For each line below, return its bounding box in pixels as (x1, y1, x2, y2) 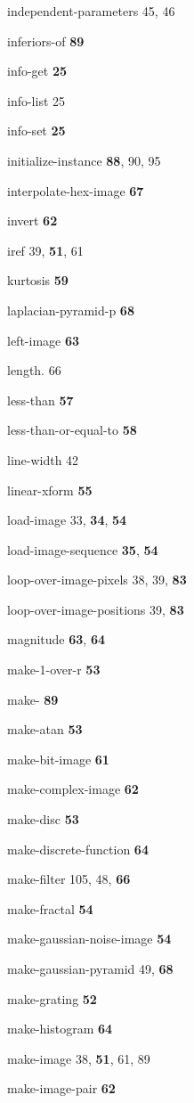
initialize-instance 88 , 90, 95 (7, 151, 161, 169)
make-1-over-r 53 (7, 660, 101, 679)
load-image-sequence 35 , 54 (7, 540, 158, 559)
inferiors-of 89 (7, 31, 85, 50)
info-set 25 (7, 121, 66, 140)
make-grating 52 (7, 989, 97, 1008)
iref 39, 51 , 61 (7, 241, 84, 259)
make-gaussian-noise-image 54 (7, 929, 172, 948)
